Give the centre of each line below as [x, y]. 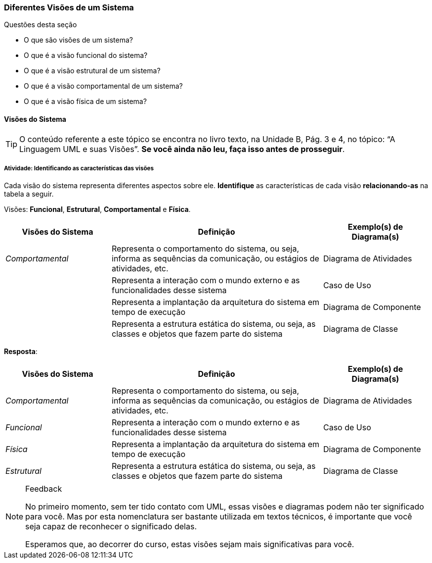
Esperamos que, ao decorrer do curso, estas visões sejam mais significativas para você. [190, 544]
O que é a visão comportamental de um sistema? [103, 86]
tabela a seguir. [29, 194]
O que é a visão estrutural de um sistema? [92, 71]
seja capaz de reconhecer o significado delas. [111, 527]
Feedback [44, 489]
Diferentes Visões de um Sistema [69, 7]
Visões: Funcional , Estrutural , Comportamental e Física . [97, 209]
